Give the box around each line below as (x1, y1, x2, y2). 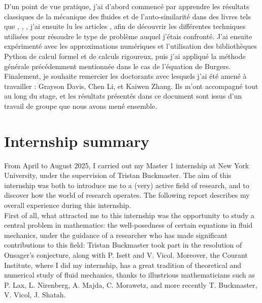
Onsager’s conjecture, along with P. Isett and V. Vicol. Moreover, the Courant (4, 250, 248, 260)
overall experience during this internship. (4, 200, 132, 210)
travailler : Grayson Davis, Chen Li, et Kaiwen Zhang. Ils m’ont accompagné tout (4, 80, 258, 91)
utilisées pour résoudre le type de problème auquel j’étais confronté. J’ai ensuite (4, 31, 252, 41)
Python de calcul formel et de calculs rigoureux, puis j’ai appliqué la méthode (4, 50, 246, 61)
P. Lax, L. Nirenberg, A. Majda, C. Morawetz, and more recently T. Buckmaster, (4, 279, 257, 290)
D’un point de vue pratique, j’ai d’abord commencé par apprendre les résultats (4, 1, 249, 11)
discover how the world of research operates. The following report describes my (4, 190, 250, 200)
